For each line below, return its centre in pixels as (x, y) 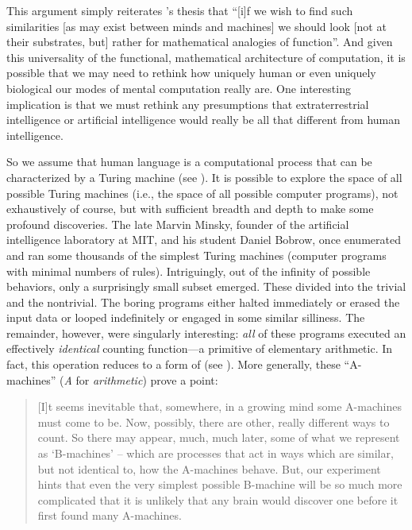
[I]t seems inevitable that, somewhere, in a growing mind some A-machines (219, 406)
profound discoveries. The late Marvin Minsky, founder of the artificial (178, 224)
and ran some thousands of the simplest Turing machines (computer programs (196, 255)
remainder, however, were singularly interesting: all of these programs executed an (206, 333)
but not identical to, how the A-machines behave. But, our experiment (209, 468)
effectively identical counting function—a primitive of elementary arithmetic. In (200, 348)
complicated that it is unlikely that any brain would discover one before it (218, 499)
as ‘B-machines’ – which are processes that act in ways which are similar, (216, 453)
